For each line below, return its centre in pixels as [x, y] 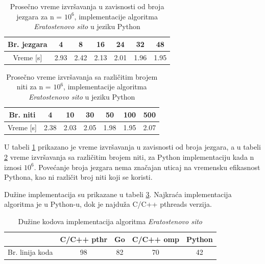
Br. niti [22, 114]
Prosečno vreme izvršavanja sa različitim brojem [82, 76]
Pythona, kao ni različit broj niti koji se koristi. [78, 177]
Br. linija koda [30, 252]
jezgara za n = [39, 16]
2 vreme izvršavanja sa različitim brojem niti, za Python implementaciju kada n [129, 157]
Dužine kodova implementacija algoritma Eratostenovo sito [110, 221]
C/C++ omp [155, 239]
